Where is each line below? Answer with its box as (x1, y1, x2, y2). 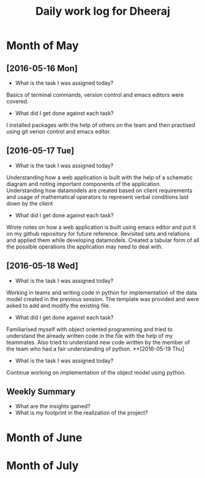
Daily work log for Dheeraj (35, 4, 170, 18)
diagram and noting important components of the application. (6, 180, 162, 187)
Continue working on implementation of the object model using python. (6, 368, 186, 376)
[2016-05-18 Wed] (6, 261, 78, 271)
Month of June (6, 430, 83, 444)
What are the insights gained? (15, 403, 91, 410)
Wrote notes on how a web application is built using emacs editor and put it (6, 223, 196, 231)
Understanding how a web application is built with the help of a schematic (6, 173, 193, 181)
